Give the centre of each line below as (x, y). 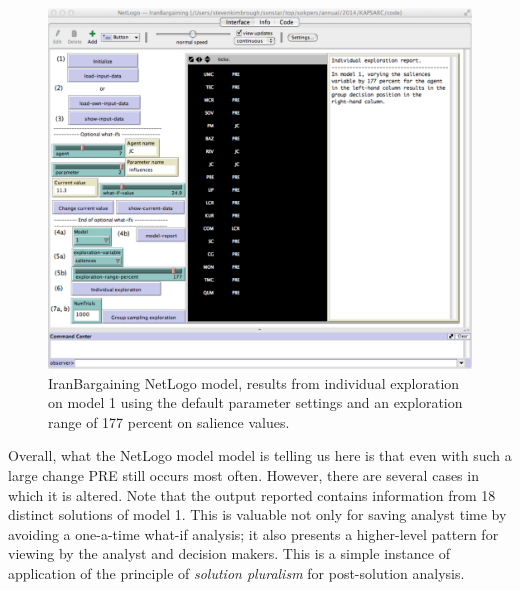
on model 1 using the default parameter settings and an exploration (255, 402)
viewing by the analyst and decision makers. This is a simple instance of (229, 553)
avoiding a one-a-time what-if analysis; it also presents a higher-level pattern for (253, 533)
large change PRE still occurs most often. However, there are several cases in (243, 475)
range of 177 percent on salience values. (169, 421)
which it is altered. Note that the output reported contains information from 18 (252, 494)
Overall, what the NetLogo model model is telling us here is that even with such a (260, 455)
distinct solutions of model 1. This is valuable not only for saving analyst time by (257, 514)
